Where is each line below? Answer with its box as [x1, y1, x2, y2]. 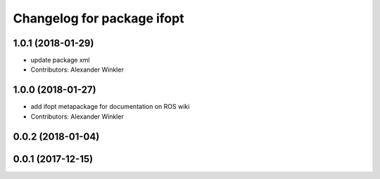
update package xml [30, 56, 90, 65]
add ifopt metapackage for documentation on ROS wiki [30, 102, 190, 111]
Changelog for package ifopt [13, 11, 184, 26]
